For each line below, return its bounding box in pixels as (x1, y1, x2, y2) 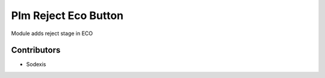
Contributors (11, 45, 61, 55)
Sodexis (26, 61, 46, 68)
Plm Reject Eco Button (11, 9, 124, 22)
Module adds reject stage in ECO (11, 30, 93, 37)
